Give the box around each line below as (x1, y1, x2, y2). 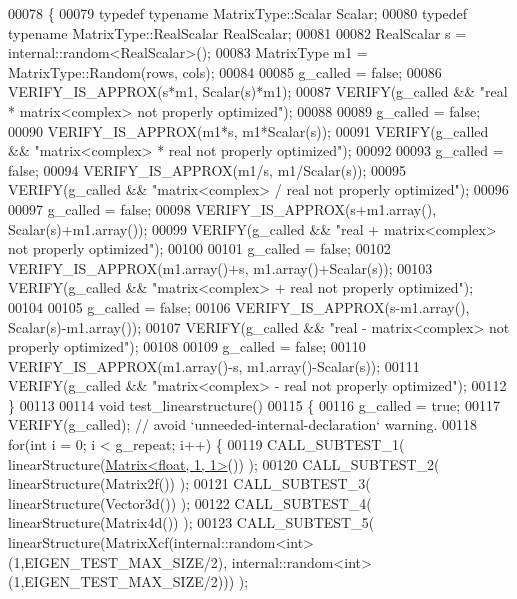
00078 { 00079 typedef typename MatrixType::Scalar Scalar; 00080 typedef (8, 3, 468, 23)
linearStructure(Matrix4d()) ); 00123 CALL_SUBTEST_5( (8, 512, 375, 533)
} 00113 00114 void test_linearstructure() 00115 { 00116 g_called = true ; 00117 (8, 394, 500, 415)
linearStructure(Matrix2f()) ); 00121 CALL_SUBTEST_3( (8, 473, 371, 494)
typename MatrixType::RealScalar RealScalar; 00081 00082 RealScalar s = (8, 22, 467, 43)
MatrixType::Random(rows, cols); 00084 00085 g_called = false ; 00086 (8, 61, 442, 82)
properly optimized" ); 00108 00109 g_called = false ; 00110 (8, 336, 366, 357)
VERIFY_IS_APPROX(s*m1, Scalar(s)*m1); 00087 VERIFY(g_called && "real (8, 81, 508, 102)
